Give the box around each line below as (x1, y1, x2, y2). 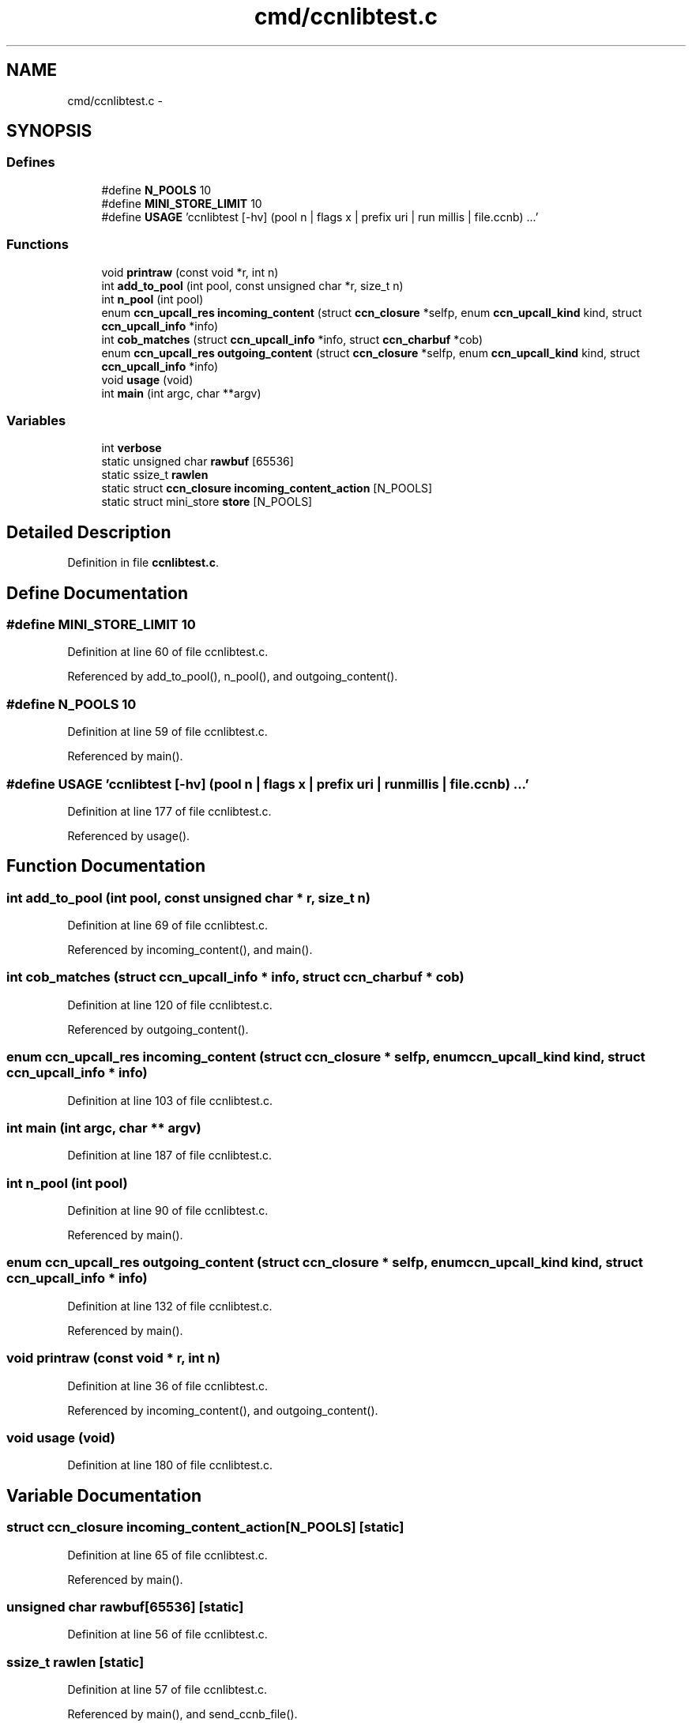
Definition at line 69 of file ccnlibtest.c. (67, 918, 269, 933)
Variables (6, 412, 66, 428)
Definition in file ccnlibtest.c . (67, 556, 220, 570)
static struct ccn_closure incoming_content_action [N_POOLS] (101, 481, 433, 496)
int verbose (101, 441, 162, 455)
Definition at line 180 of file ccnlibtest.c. (67, 1458, 273, 1472)
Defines (6, 154, 55, 171)
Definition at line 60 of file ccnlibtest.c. (67, 645, 269, 659)
